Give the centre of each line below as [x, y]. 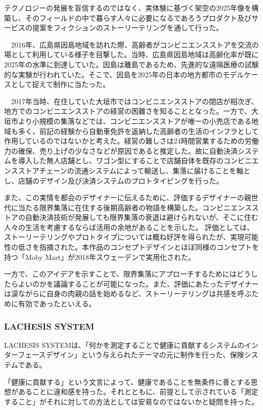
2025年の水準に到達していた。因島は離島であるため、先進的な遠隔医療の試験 [131, 64]
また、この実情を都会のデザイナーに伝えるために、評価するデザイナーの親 [128, 197]
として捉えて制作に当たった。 [60, 84]
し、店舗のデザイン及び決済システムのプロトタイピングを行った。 [114, 180]
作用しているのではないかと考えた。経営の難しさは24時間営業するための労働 [131, 141]
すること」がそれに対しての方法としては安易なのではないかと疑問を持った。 [131, 401]
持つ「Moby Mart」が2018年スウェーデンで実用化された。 [100, 257]
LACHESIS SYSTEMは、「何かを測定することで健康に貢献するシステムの [124, 345]
